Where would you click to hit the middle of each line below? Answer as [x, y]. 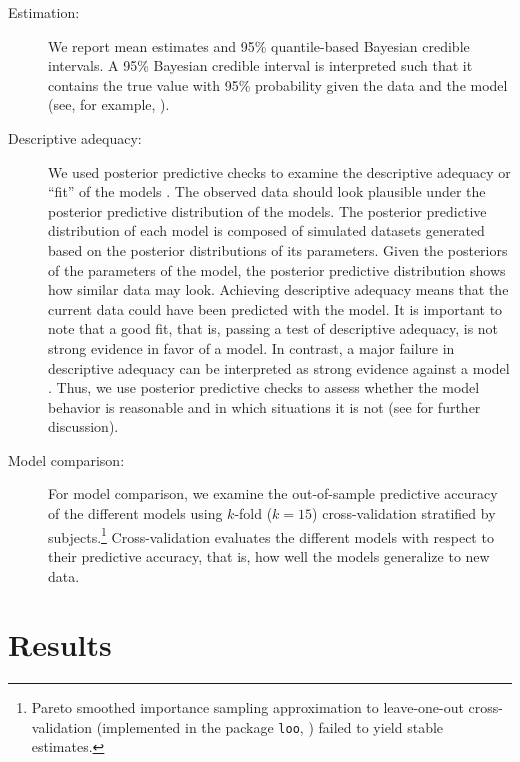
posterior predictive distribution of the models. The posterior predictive [267, 210]
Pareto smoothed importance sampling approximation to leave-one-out [247, 707]
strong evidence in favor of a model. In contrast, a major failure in [251, 347]
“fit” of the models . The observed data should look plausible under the [267, 191]
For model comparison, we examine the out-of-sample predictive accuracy [273, 493]
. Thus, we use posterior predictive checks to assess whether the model [264, 387]
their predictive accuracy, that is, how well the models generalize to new [269, 555]
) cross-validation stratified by [404, 513]
